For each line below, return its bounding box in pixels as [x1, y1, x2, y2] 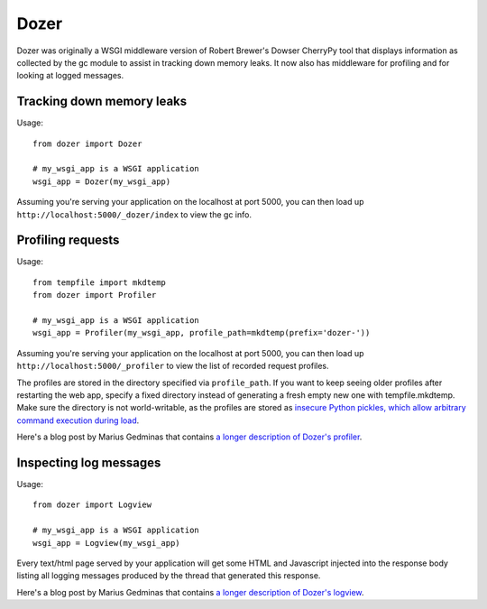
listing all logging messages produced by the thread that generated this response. [16, 570, 321, 581]
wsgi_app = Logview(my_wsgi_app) [32, 538, 180, 548]
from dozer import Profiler [32, 290, 157, 300]
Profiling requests [16, 233, 120, 248]
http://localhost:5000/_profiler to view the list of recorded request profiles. [16, 361, 329, 372]
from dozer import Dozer [32, 138, 142, 149]
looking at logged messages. [16, 70, 124, 81]
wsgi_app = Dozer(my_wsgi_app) [32, 176, 171, 187]
